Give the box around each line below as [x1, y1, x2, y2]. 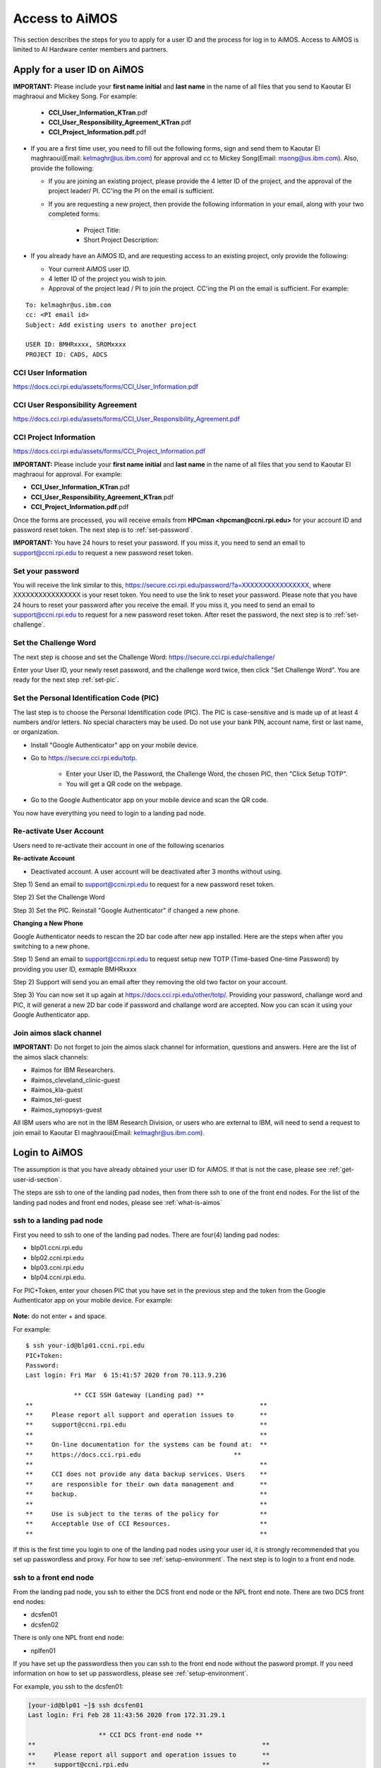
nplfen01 [30, 1646, 56, 1655]
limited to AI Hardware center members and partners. [13, 45, 169, 53]
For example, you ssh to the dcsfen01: [13, 1682, 123, 1690]
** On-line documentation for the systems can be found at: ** [25, 1441, 267, 1449]
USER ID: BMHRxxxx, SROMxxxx [25, 340, 126, 349]
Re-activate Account [13, 854, 75, 863]
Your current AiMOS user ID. [48, 264, 131, 273]
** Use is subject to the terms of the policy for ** [25, 1510, 267, 1518]
